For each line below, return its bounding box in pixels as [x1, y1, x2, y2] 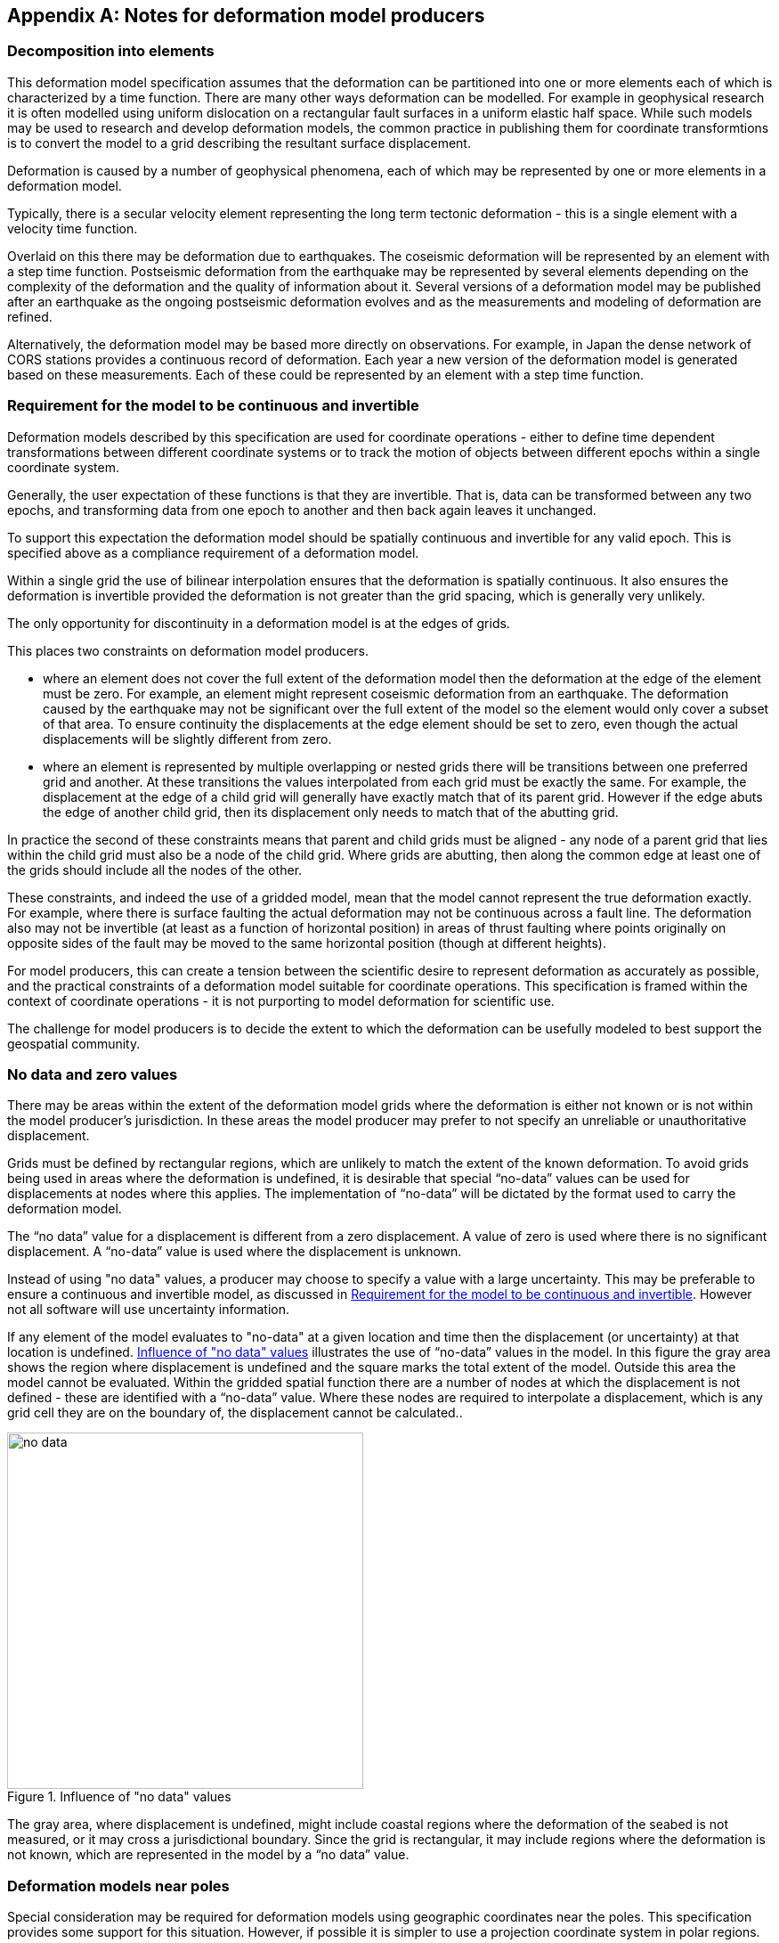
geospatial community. [7, 1035, 141, 1051]
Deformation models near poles [7, 1876, 230, 1895]
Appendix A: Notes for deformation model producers [7, 4, 485, 27]
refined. [7, 308, 53, 324]
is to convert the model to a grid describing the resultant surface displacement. [7, 135, 471, 151]
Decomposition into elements [7, 42, 215, 61]
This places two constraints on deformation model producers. [7, 642, 369, 658]
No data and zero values [7, 1065, 178, 1083]
